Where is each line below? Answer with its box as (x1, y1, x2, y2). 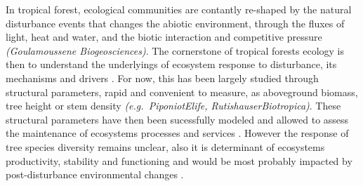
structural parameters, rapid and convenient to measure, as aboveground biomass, (6, 84, 358, 99)
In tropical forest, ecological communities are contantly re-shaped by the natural (6, 2, 352, 16)
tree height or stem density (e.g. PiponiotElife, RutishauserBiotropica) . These (6, 98, 341, 113)
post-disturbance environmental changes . (6, 167, 184, 182)
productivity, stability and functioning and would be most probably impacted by (6, 153, 352, 168)
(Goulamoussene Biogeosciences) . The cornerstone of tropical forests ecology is (6, 43, 345, 58)
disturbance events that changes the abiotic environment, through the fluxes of (6, 15, 345, 30)
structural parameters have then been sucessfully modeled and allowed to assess (6, 112, 349, 126)
